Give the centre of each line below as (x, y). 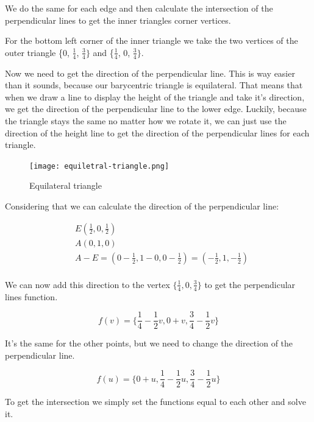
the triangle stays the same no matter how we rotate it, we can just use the (146, 120)
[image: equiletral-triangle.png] (99, 166)
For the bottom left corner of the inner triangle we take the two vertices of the (152, 40)
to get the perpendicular (250, 284)
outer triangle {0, (37, 52)
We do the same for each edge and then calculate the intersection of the (139, 8)
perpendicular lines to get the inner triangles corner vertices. (118, 20)
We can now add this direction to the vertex (87, 284)
